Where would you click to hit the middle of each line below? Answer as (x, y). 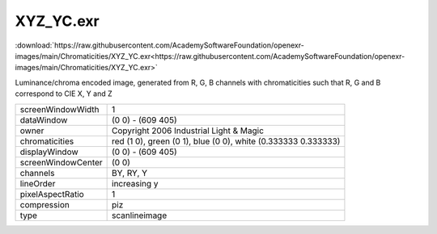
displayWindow (49, 152)
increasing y (135, 183)
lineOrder (38, 183)
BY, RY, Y (130, 173)
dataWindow (44, 119)
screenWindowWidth (60, 109)
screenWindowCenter (61, 162)
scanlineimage (140, 215)
